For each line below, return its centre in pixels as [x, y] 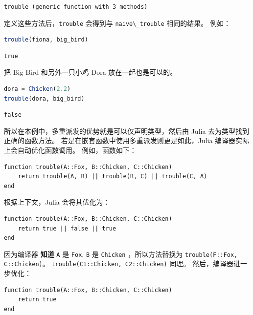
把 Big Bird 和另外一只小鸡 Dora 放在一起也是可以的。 [91, 72]
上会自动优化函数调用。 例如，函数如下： [70, 150]
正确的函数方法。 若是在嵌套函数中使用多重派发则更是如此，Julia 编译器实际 [127, 140]
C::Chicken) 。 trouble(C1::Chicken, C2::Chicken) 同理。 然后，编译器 [119, 263]
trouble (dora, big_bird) [44, 98]
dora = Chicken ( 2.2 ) [37, 89]
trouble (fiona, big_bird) [46, 40]
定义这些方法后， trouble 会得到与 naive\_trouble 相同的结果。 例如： [117, 23]
